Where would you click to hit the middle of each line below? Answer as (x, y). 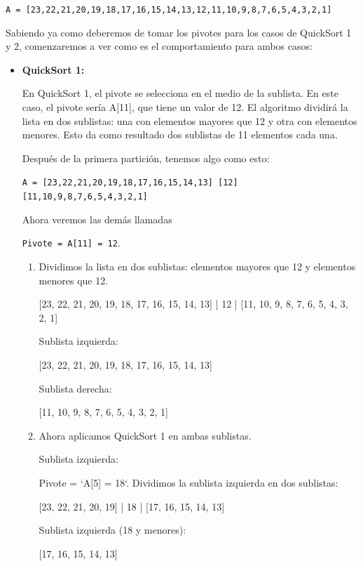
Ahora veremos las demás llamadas (97, 219)
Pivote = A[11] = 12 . (71, 243)
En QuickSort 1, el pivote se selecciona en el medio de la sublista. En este (180, 93)
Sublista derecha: (75, 388)
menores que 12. (74, 280)
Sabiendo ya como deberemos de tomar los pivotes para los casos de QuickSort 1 (179, 32)
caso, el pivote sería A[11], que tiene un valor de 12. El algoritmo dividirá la (185, 107)
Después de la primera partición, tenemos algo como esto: (146, 158)
